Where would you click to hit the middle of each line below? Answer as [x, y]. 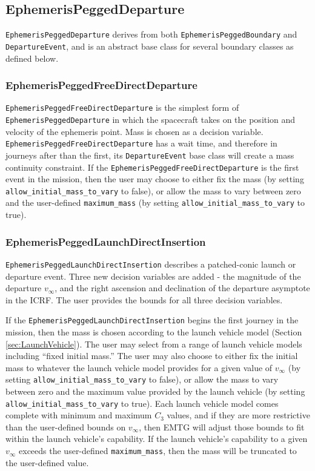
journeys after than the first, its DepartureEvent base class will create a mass [150, 155]
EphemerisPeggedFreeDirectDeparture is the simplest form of [122, 107]
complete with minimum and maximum [79, 415]
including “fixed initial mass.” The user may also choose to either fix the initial [152, 356]
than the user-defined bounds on [66, 427]
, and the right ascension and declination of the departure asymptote [182, 288]
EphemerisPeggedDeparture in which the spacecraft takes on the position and [151, 119]
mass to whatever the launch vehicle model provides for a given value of [139, 367]
